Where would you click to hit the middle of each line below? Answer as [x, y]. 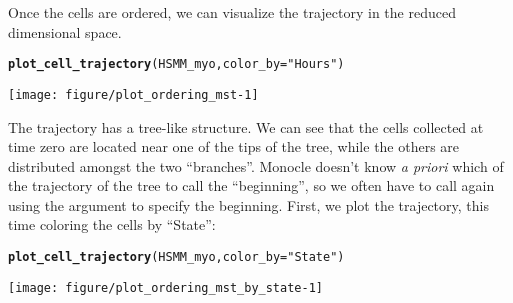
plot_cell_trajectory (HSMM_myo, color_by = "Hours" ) [176, 64]
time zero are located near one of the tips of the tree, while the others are [234, 146]
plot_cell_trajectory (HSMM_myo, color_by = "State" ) [176, 257]
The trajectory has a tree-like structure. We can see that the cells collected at [246, 126]
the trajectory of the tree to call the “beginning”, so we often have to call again [251, 185]
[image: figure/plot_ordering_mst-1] [133, 94]
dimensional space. [65, 31]
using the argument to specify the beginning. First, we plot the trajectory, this [248, 204]
